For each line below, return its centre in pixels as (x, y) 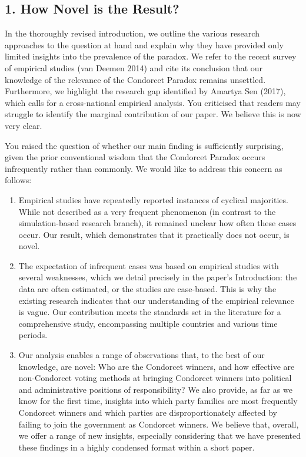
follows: (18, 180)
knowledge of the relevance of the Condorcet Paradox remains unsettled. (135, 79)
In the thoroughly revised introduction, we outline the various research (132, 33)
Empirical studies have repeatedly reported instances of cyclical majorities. (153, 199)
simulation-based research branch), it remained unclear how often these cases (157, 223)
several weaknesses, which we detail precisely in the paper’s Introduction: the (158, 277)
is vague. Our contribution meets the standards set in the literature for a (150, 312)
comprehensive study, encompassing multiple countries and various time (148, 323)
